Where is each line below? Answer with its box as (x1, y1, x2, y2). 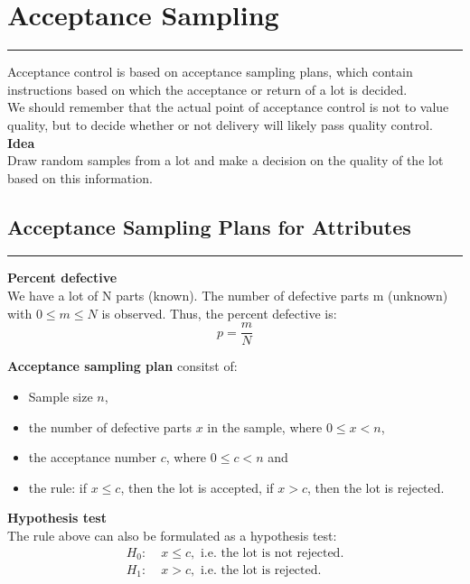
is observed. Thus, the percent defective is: (101, 303, 337, 322)
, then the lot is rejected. (307, 477, 445, 496)
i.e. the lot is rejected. (200, 563, 322, 577)
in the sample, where (207, 417, 323, 436)
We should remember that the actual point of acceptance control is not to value (7, 97, 449, 116)
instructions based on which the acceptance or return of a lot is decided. (7, 79, 408, 98)
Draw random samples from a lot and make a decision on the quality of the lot (7, 151, 444, 170)
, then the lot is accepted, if (120, 477, 274, 496)
